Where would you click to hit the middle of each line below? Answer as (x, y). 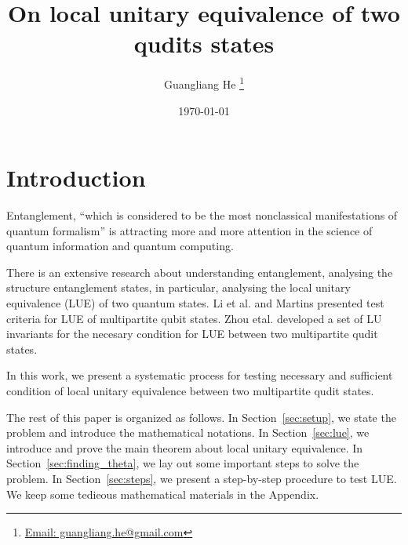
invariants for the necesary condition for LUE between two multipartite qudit (192, 334)
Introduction (76, 178)
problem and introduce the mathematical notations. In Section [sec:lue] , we (188, 432)
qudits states (204, 44)
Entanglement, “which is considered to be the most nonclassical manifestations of (202, 215)
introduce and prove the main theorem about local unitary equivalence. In (185, 447)
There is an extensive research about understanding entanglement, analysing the (200, 272)
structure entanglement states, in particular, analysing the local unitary (178, 287)
